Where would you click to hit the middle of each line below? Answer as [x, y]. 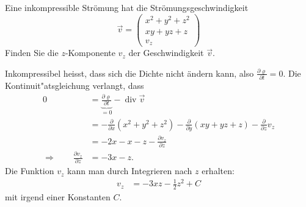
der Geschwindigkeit [166, 53]
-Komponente [90, 53]
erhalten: [218, 171]
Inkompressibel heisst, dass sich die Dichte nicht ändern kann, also [129, 73]
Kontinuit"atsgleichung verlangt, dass [75, 86]
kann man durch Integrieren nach [130, 171]
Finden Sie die [32, 53]
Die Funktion [30, 171]
